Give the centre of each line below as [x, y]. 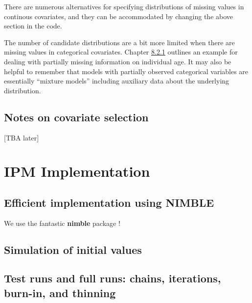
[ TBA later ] [22, 137]
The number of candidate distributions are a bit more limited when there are [119, 42]
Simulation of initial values [73, 249]
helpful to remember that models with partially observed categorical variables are [126, 71]
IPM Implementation [77, 171]
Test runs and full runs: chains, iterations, [113, 278]
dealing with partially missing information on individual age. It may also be [118, 61]
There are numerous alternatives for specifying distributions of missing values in [124, 6]
